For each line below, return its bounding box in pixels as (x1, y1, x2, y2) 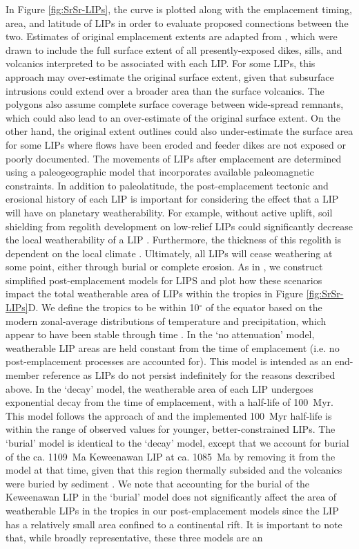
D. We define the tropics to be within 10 (28, 300, 200, 315)
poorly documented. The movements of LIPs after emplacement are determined (6, 151, 342, 165)
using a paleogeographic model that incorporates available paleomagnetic (6, 165, 314, 179)
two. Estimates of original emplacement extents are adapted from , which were (6, 29, 338, 44)
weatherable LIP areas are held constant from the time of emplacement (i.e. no (6, 340, 340, 355)
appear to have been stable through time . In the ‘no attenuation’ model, (6, 327, 315, 342)
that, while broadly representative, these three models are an (6, 530, 263, 545)
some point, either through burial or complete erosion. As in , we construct (6, 259, 323, 274)
